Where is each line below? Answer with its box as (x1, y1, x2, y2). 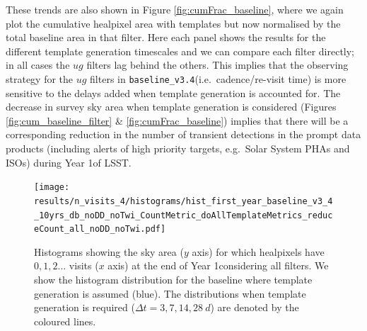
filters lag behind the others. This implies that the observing (86, 57, 349, 72)
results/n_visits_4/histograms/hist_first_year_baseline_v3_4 (34, 196, 333, 206)
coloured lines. (34, 313, 96, 328)
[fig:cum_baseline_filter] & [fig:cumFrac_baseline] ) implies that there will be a (6, 113, 349, 128)
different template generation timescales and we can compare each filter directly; (6, 43, 355, 58)
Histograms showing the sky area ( (34, 244, 184, 259)
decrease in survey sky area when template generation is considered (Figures (6, 99, 337, 114)
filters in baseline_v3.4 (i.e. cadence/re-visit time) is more (90, 71, 346, 86)
